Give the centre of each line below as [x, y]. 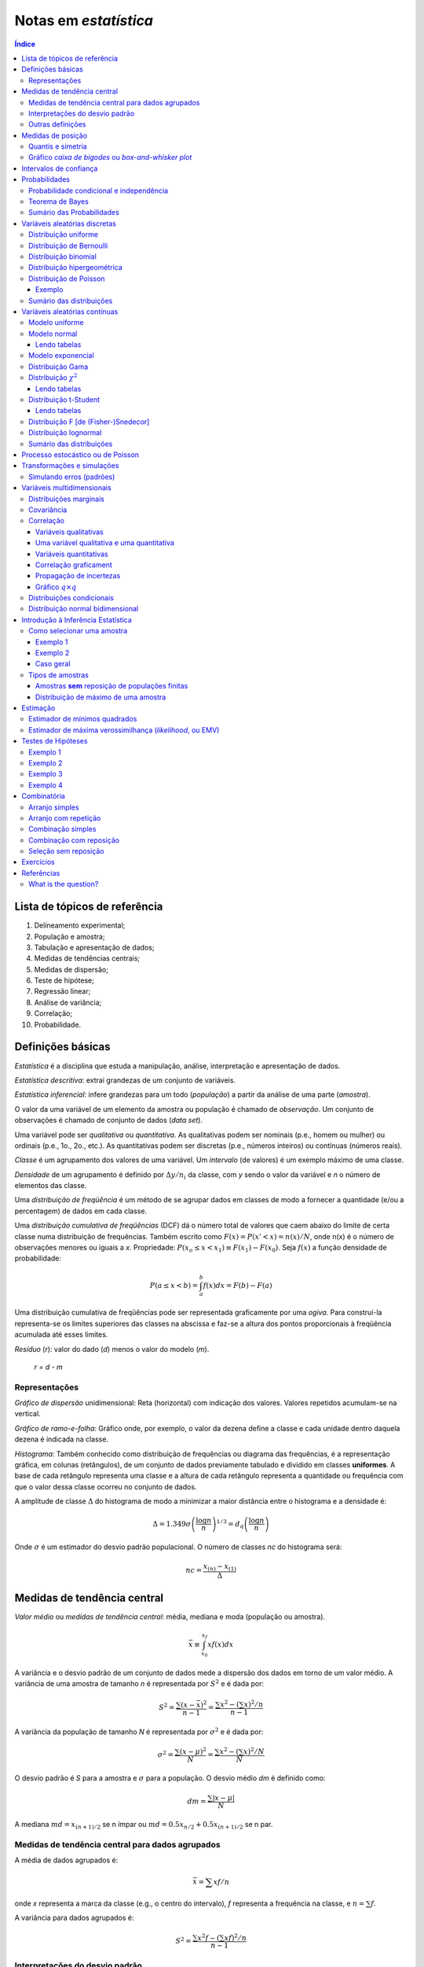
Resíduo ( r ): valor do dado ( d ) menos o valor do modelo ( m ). [112, 1349]
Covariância [48, 509]
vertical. [27, 1414]
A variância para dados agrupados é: [74, 1918]
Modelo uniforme [56, 323]
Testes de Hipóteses [55, 741]
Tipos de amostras [59, 675]
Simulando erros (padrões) [72, 477]
